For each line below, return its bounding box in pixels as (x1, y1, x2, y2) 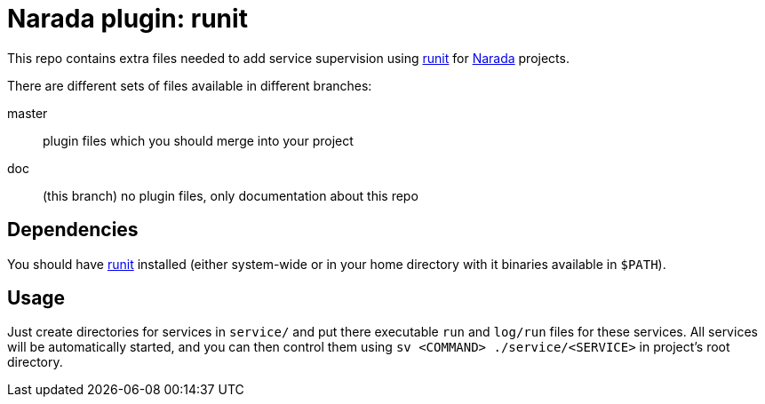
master (7, 105, 48, 121)
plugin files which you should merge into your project (43, 132, 354, 148)
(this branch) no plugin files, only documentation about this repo (43, 187, 418, 203)
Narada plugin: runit (7, 4, 248, 34)
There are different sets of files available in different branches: (7, 77, 372, 93)
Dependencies (7, 218, 139, 242)
